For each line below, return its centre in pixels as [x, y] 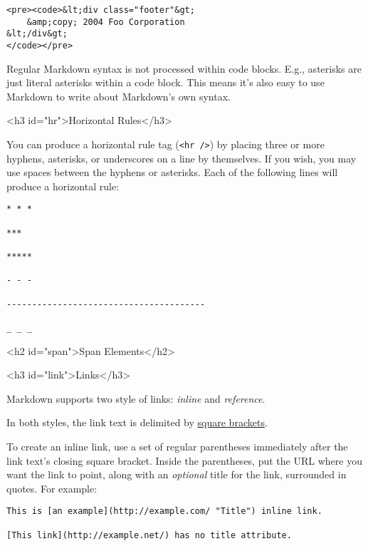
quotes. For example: [52, 488]
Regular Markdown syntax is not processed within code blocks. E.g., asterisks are [184, 68]
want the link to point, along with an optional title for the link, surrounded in [177, 474]
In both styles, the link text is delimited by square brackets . [137, 422]
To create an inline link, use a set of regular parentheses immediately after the [177, 447]
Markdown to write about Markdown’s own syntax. [119, 96]
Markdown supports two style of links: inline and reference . [136, 398]
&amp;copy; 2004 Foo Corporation [106, 22]
